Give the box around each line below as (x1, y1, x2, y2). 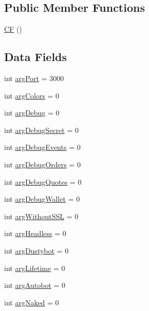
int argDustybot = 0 (4, 245, 69, 256)
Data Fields (4, 49, 67, 65)
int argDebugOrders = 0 (4, 159, 81, 169)
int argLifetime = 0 (4, 262, 65, 273)
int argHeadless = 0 (4, 228, 66, 239)
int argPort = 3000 (4, 73, 64, 83)
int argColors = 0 (4, 90, 60, 101)
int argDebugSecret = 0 (4, 124, 79, 135)
